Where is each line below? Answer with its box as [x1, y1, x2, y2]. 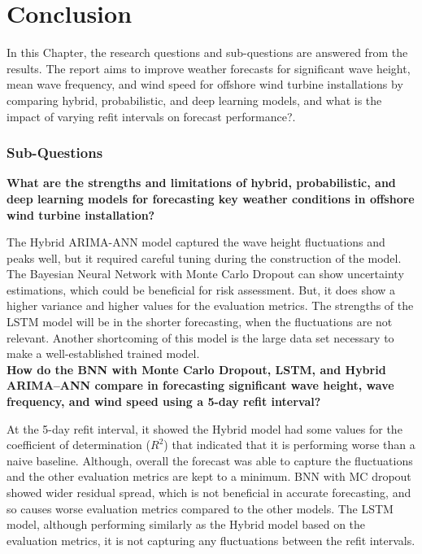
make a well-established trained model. [7, 345, 200, 362]
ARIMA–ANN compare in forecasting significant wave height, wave [7, 377, 394, 394]
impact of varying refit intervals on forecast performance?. [7, 107, 296, 124]
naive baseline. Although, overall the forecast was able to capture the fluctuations [7, 451, 413, 469]
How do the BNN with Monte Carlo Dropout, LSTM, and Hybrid [7, 360, 386, 377]
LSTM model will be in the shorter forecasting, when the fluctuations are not [7, 313, 393, 330]
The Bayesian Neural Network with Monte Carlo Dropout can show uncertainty [7, 265, 404, 282]
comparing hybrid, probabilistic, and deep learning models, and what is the [7, 91, 382, 108]
